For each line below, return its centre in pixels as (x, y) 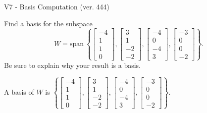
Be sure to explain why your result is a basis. (73, 65)
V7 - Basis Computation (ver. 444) (57, 6)
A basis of (19, 92)
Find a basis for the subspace (48, 23)
